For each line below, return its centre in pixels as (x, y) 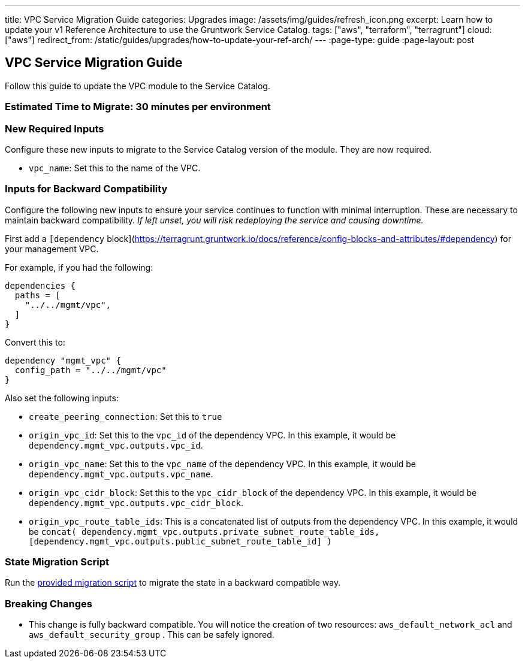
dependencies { (40, 285)
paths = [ (37, 295)
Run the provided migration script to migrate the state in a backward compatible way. (173, 583)
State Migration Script (57, 562)
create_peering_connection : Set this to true (126, 416)
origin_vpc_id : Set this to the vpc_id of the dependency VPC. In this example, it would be (212, 435)
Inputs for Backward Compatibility (86, 189)
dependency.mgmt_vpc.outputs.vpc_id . (116, 445)
